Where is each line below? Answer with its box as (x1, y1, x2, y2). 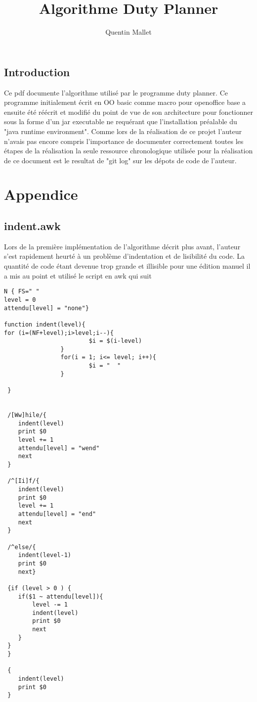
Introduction (4, 64, 70, 79)
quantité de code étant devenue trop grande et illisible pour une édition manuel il (4, 261, 251, 271)
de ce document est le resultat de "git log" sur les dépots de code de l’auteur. (4, 155, 237, 165)
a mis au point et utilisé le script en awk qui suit (4, 270, 152, 281)
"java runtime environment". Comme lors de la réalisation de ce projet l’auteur (4, 126, 242, 136)
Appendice (4, 184, 78, 204)
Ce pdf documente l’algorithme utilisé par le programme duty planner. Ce (4, 87, 228, 97)
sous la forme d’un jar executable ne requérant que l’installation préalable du (4, 116, 237, 127)
